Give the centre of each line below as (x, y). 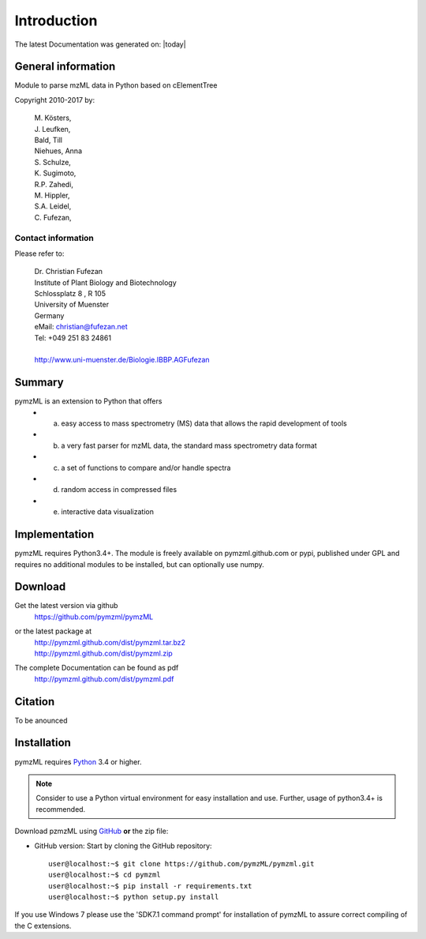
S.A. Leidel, (53, 206)
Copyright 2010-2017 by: (54, 100)
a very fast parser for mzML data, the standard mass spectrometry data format (189, 445)
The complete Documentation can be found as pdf (97, 668)
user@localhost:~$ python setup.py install (134, 897)
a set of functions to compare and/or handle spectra (146, 468)
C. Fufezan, (53, 217)
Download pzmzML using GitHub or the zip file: (92, 831)
